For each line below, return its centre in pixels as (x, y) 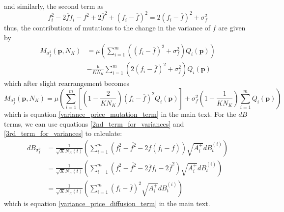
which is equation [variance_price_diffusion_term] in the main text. (107, 203)
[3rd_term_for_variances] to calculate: (63, 133)
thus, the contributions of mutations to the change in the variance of (107, 28)
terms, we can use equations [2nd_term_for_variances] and (94, 123)
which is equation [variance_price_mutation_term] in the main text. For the (120, 114)
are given (232, 28)
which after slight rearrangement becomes (67, 83)
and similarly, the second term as (54, 6)
